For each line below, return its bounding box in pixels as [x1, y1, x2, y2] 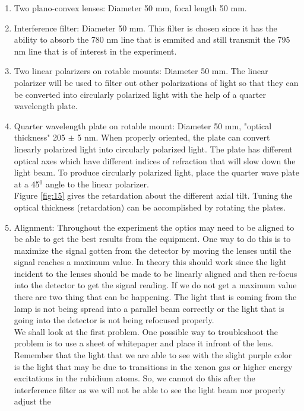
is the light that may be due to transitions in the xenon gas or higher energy [14, 360, 293, 372]
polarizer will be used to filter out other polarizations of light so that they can [14, 76, 299, 88]
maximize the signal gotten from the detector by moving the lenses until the [14, 244, 292, 256]
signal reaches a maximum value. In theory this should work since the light [14, 256, 287, 268]
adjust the [14, 395, 51, 407]
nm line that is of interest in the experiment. [14, 44, 177, 57]
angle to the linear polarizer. [45, 177, 149, 190]
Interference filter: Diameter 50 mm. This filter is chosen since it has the [14, 21, 277, 34]
